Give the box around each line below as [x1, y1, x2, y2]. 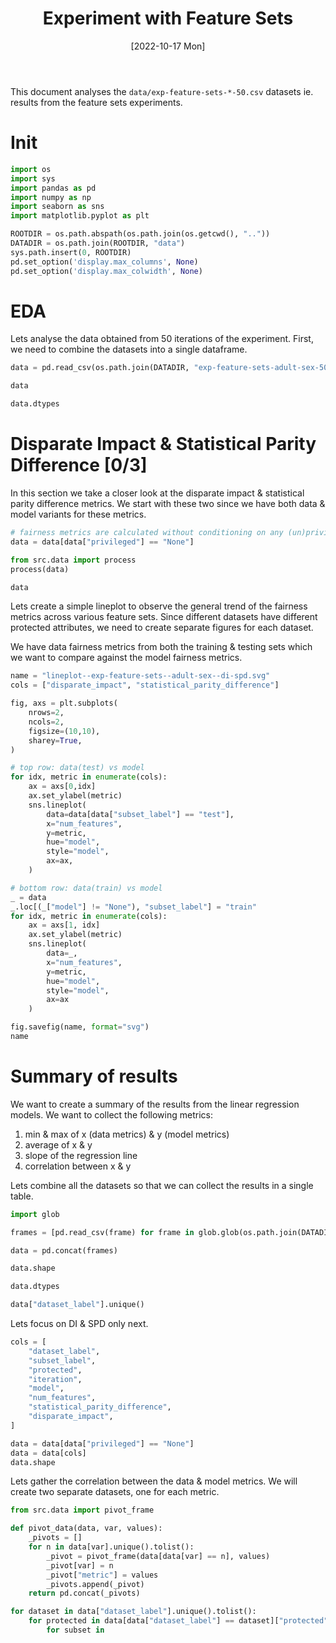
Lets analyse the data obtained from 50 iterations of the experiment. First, [10, 333, 314, 345]
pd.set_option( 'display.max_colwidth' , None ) [10, 266, 203, 276]
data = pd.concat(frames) [10, 1245, 118, 1256]
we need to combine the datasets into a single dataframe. [10, 343, 248, 356]
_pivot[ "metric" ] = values [46, 1570, 159, 1580]
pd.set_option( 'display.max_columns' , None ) [10, 257, 199, 267]
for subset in [46, 1625, 105, 1636]
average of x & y [24, 1138, 93, 1151]
